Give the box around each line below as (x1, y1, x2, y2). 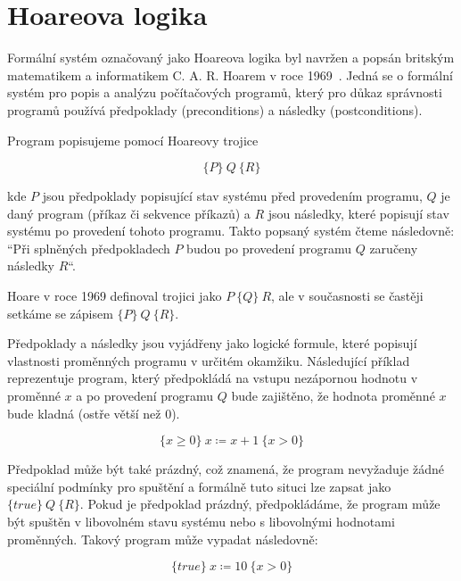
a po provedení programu (76, 386, 214, 405)
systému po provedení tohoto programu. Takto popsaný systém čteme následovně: (7, 221, 455, 240)
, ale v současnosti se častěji (271, 286, 424, 305)
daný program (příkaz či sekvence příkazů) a (7, 203, 251, 222)
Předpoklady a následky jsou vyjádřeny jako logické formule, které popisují (7, 334, 417, 353)
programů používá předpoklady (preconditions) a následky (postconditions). (7, 100, 423, 119)
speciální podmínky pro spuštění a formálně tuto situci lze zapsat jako (7, 477, 391, 495)
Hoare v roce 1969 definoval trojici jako (7, 286, 222, 305)
